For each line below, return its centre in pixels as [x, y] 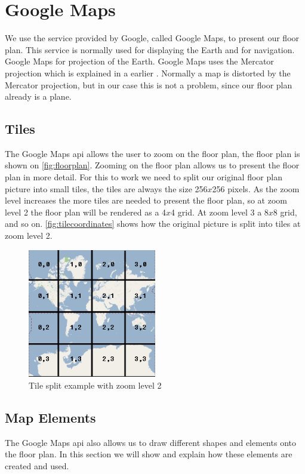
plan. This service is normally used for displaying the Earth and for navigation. [150, 49]
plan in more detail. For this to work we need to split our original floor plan [144, 177]
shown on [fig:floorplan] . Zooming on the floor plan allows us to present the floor [152, 165]
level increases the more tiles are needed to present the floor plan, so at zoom [146, 200]
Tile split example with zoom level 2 [95, 385]
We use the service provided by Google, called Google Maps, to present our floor [152, 38]
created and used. [37, 466]
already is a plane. [38, 96]
